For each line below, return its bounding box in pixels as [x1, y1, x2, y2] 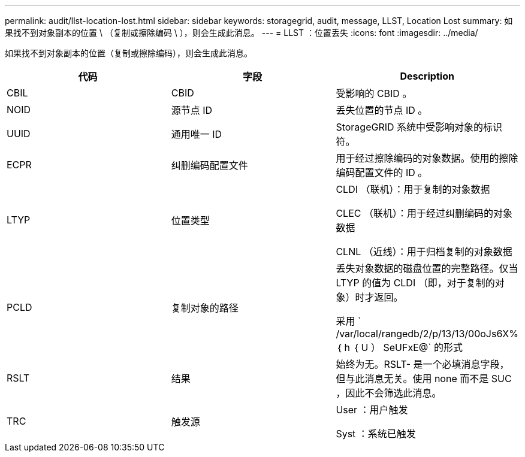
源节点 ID [171, 104, 213, 116]
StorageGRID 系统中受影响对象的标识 [336, 121, 503, 133]
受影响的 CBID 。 [336, 87, 412, 99]
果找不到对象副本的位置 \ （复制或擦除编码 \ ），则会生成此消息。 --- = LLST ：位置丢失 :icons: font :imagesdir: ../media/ [5, 28, 478, 38]
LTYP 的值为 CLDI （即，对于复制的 [336, 277, 495, 289]
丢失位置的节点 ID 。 [336, 104, 428, 116]
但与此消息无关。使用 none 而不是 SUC [336, 373, 512, 385]
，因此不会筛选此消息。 [336, 387, 442, 399]
